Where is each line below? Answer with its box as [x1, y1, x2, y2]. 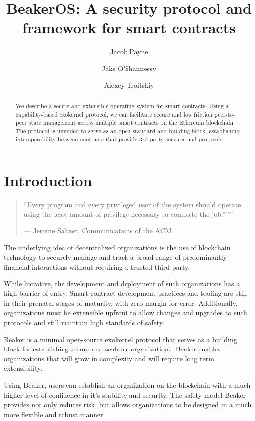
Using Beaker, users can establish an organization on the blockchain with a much [4, 380, 251, 390]
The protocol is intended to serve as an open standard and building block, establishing [15, 126, 240, 135]
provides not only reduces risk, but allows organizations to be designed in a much [4, 399, 252, 410]
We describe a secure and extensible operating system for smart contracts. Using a [15, 101, 229, 110]
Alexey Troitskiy [104, 79, 154, 90]
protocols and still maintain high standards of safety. [4, 317, 164, 328]
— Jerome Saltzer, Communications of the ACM [23, 225, 172, 236]
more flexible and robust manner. [4, 409, 105, 419]
